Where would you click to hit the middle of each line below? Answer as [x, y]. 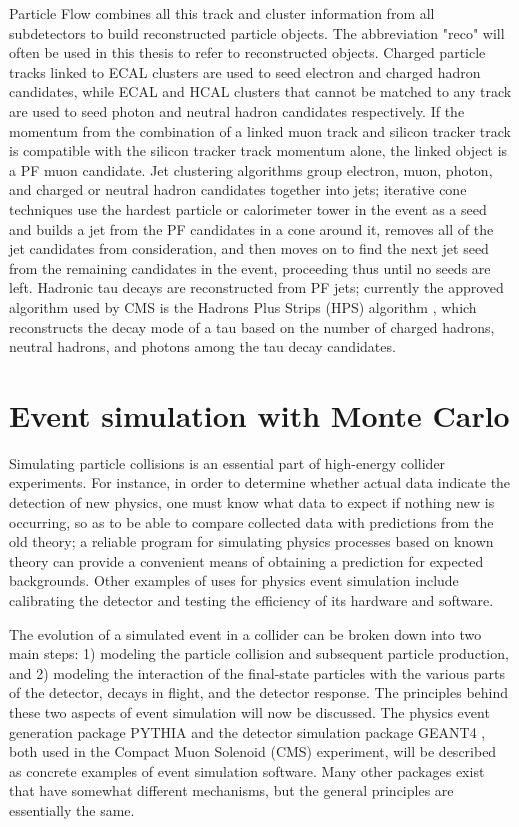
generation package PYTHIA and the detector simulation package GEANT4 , [247, 731]
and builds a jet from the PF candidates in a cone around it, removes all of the [251, 228]
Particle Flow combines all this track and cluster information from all [222, 13]
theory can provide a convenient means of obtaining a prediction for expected [246, 560]
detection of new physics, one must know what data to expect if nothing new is [252, 502]
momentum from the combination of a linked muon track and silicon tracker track [260, 130]
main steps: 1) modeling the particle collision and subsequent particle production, [259, 653]
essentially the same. [72, 809]
